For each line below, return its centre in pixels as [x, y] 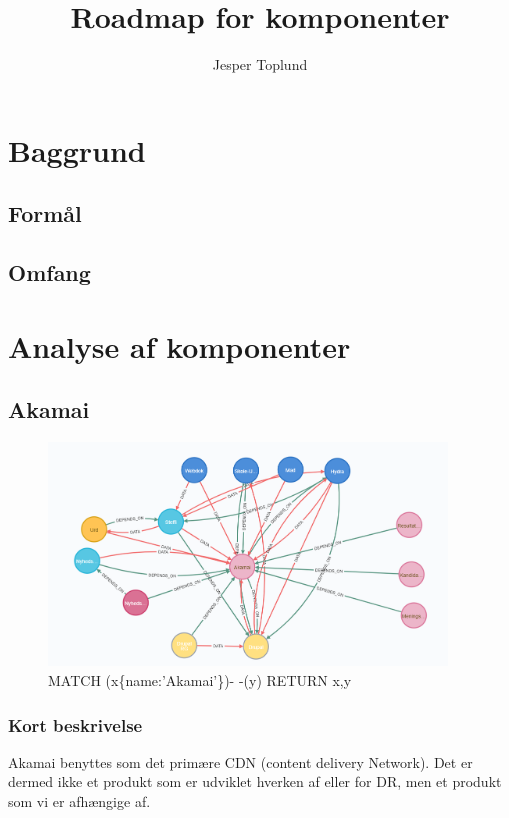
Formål [45, 213]
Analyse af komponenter [179, 345]
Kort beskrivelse [75, 724]
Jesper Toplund [260, 64]
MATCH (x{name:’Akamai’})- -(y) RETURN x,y [200, 680]
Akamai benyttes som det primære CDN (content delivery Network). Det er [240, 761]
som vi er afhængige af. [79, 801]
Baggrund [77, 149]
